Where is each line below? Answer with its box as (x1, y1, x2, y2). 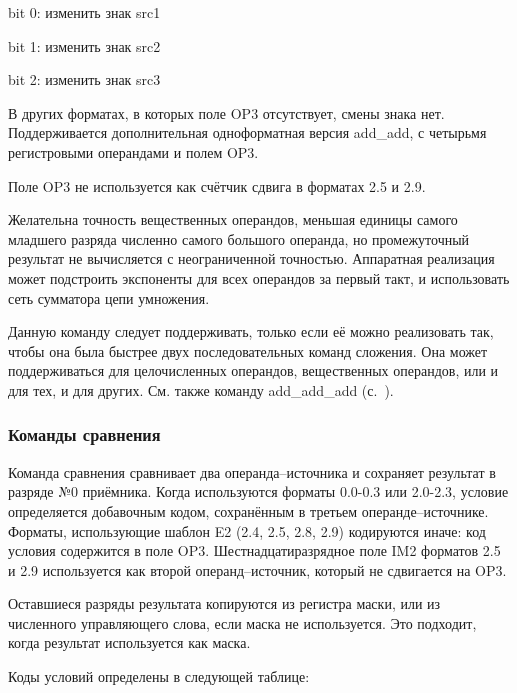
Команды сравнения (8, 422, 161, 447)
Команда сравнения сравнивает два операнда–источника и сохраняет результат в (8, 461, 496, 482)
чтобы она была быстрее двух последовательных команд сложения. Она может (8, 340, 488, 361)
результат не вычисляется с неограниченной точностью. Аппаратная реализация (8, 248, 495, 269)
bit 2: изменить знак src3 (8, 69, 161, 90)
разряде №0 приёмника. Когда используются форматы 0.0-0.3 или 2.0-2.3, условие (8, 481, 509, 502)
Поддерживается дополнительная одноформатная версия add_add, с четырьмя (8, 122, 487, 143)
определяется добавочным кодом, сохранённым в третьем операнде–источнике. (8, 500, 489, 521)
